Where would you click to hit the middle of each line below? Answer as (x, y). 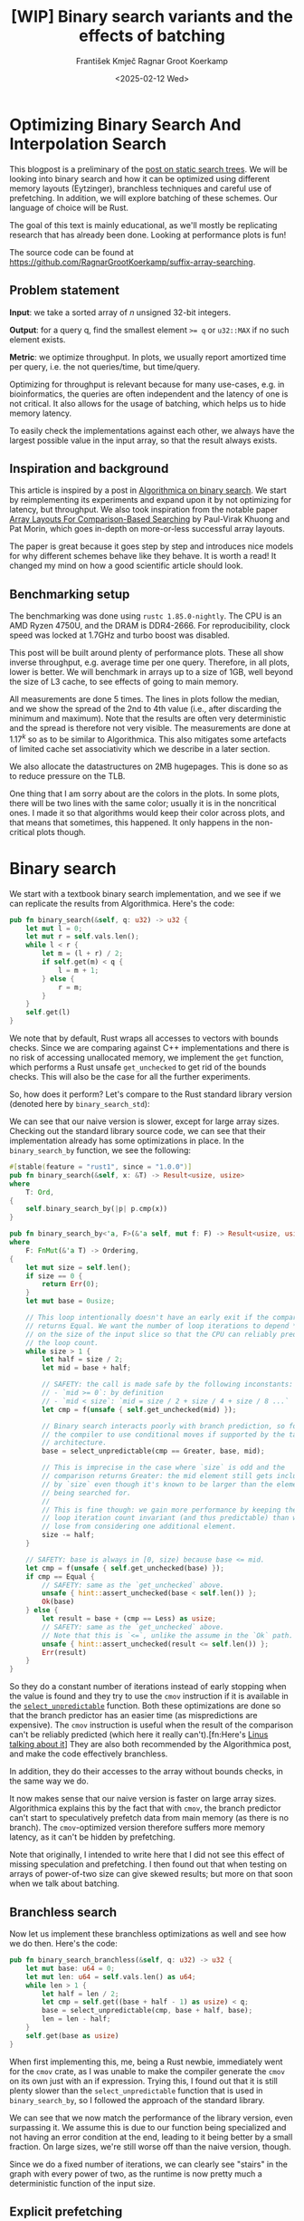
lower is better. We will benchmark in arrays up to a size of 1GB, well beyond (152, 672)
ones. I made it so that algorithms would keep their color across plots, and (147, 812)
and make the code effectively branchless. (89, 1754)
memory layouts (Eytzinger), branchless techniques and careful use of (141, 188)
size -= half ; (68, 1535)
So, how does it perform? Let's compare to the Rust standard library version (151, 1094)
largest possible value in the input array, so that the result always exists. (143, 440)
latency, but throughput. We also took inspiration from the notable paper (144, 510)
